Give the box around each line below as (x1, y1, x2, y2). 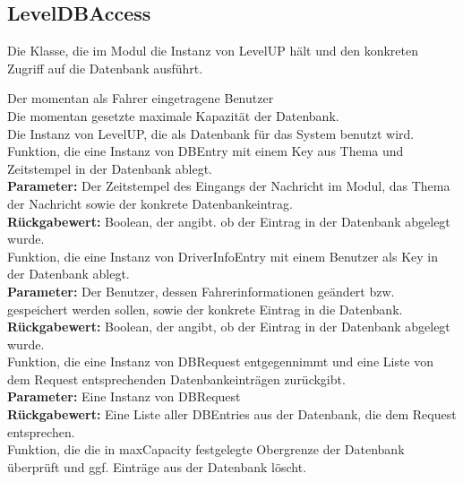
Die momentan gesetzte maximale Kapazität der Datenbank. (7, 106, 339, 125)
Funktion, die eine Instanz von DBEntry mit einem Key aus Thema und (7, 142, 404, 160)
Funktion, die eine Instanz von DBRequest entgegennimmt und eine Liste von (7, 352, 434, 371)
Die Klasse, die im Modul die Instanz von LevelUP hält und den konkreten (7, 41, 418, 60)
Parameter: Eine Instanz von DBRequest (7, 387, 241, 406)
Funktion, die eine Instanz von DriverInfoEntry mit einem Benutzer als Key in (7, 246, 438, 265)
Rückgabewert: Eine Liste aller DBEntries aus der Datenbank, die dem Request (7, 405, 457, 424)
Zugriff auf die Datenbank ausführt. (7, 58, 203, 77)
